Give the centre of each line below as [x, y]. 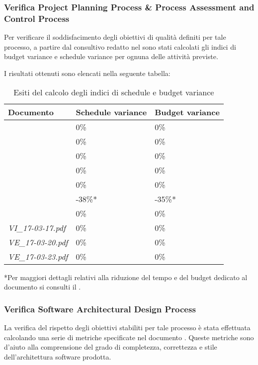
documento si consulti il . [43, 287]
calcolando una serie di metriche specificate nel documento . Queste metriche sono [129, 337]
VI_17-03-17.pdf [37, 227]
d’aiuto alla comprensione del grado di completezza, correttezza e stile [111, 347]
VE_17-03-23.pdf [38, 256]
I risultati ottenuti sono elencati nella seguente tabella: [87, 73]
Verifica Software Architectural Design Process [100, 309]
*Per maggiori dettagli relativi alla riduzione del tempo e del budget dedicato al [126, 277]
